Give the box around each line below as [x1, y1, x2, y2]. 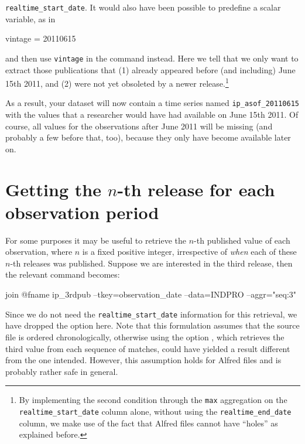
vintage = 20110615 [5, 32, 76, 45]
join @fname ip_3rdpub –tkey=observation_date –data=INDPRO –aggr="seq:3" [5, 288, 297, 300]
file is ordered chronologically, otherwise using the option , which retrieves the [5, 330, 285, 343]
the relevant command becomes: [5, 268, 120, 281]
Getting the [5, 177, 101, 201]
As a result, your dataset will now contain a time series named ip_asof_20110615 [5, 97, 299, 109]
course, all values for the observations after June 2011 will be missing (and [5, 119, 273, 132]
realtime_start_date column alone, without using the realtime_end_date [19, 405, 292, 417]
